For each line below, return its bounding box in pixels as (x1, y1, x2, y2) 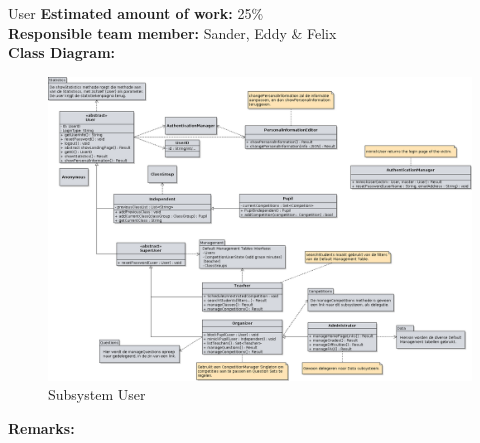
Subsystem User (48, 384, 146, 405)
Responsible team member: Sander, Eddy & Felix (8, 22, 337, 43)
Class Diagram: (8, 42, 116, 63)
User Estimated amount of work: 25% (8, 3, 264, 23)
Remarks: (8, 417, 75, 438)
